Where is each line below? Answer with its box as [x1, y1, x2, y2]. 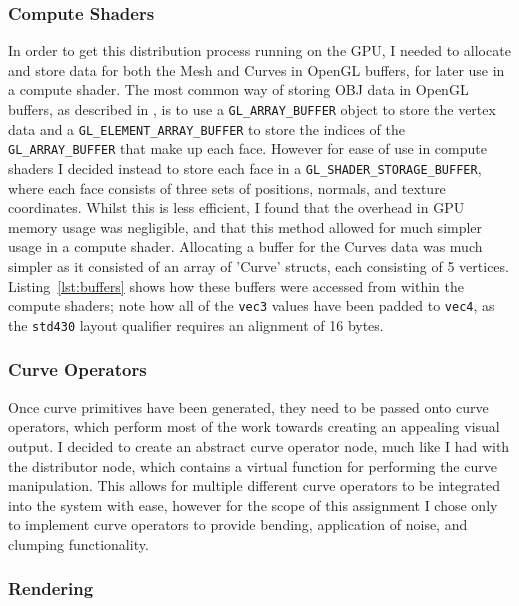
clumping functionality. [8, 533, 149, 554]
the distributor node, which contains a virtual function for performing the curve [8, 455, 497, 476]
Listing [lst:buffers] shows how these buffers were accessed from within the [8, 275, 464, 296]
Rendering [8, 576, 94, 601]
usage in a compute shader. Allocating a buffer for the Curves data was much [8, 236, 483, 257]
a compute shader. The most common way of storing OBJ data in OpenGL [8, 79, 469, 100]
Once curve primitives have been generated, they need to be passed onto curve [8, 396, 489, 417]
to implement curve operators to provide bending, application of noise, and [8, 514, 468, 535]
